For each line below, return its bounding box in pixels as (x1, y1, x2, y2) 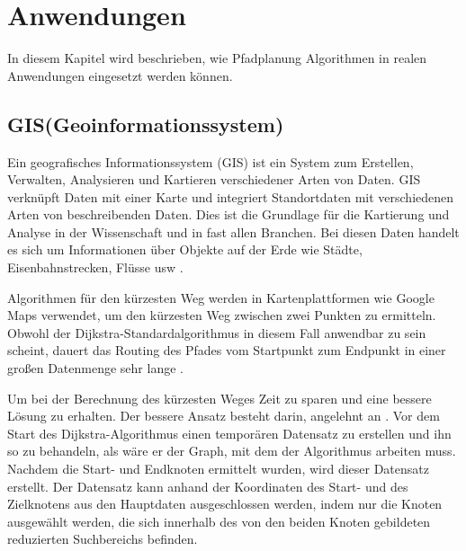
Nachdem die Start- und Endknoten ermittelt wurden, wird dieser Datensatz (7, 459, 429, 478)
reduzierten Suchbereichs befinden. (7, 529, 198, 548)
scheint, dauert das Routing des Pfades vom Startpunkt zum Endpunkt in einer (7, 341, 446, 360)
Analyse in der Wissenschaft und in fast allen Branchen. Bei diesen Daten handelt (7, 222, 460, 241)
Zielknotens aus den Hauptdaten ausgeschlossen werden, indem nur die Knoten (7, 494, 443, 513)
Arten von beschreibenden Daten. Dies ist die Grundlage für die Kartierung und (7, 205, 450, 224)
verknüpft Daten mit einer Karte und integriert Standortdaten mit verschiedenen (7, 187, 454, 206)
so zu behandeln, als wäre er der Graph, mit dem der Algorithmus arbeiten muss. (7, 441, 456, 460)
